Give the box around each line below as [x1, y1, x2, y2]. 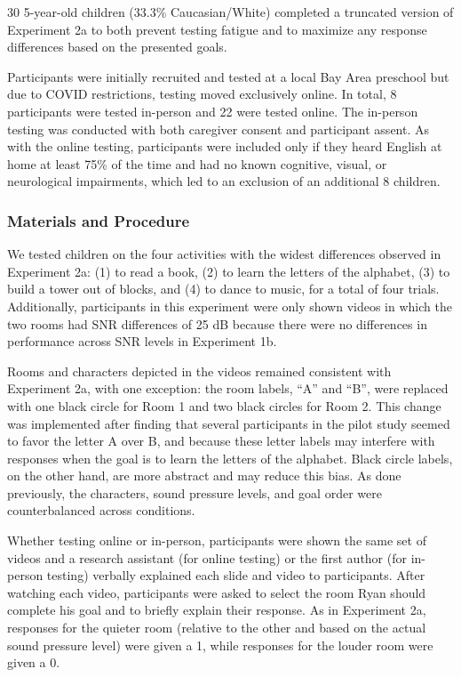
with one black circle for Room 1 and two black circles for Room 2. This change [7, 396, 441, 415]
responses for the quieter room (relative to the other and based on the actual [7, 618, 426, 637]
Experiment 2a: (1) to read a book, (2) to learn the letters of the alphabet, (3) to [7, 262, 450, 280]
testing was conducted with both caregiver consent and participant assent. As [7, 119, 430, 138]
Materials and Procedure [7, 209, 190, 231]
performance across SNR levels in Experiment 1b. [7, 332, 277, 351]
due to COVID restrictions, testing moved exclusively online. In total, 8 [7, 85, 397, 103]
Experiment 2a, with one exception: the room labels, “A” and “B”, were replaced [7, 379, 449, 398]
